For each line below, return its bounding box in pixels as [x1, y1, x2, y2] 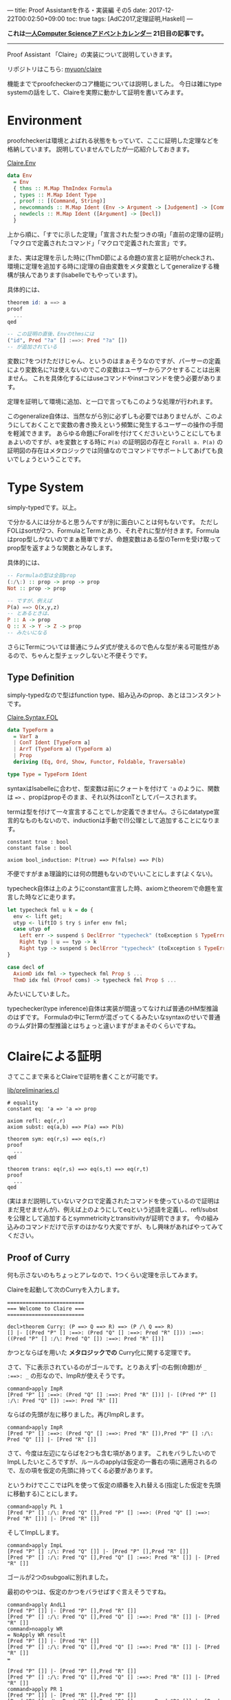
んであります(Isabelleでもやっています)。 [25, 271, 142, 279]
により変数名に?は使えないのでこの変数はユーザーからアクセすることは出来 [7, 366, 221, 374]
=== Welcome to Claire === [7, 1305, 85, 1312]
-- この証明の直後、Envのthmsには [7, 331, 95, 338]
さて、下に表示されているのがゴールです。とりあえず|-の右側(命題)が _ [7, 1363, 207, 1371]
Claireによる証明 [7, 1048, 102, 1064]
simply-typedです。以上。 [7, 504, 80, 511]
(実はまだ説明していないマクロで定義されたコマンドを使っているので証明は [7, 1197, 220, 1205]
